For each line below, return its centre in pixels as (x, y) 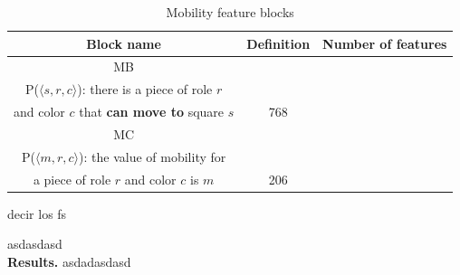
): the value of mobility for (153, 156)
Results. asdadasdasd (69, 261)
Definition (278, 43)
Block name (124, 43)
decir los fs (37, 213)
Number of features (385, 43)
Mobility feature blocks (230, 12)
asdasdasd (35, 244)
